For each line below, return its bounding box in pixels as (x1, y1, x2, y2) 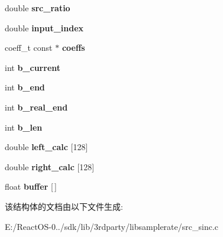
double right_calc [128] (5, 160, 95, 173)
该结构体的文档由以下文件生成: (5, 200, 123, 212)
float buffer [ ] (5, 180, 57, 193)
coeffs (62, 41, 85, 54)
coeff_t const (5, 41, 53, 54)
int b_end (5, 81, 45, 93)
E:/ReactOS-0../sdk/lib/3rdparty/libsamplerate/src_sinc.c (5, 220, 219, 232)
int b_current (5, 61, 61, 73)
